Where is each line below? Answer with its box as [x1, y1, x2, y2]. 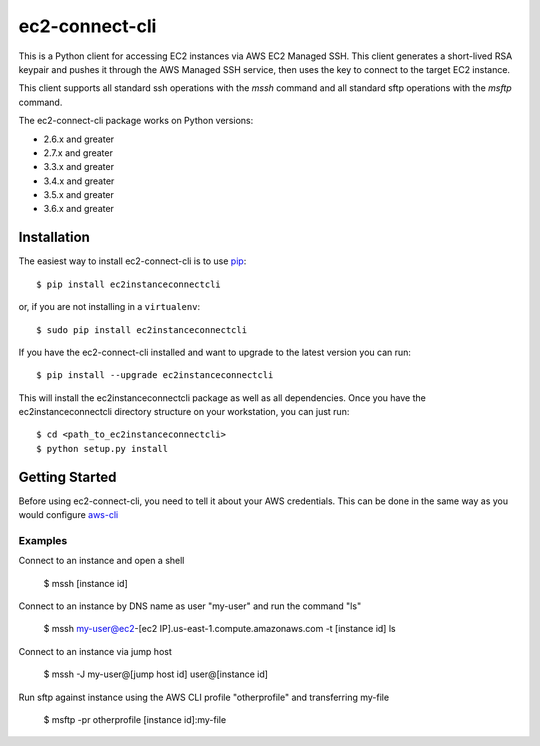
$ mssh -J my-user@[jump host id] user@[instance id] [43, 668, 269, 680]
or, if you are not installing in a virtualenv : [18, 301, 200, 313]
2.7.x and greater [43, 146, 114, 159]
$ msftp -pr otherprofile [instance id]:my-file [43, 714, 227, 726]
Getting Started [18, 468, 117, 485]
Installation [18, 229, 90, 246]
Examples [18, 533, 68, 547]
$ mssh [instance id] [43, 577, 129, 589]
